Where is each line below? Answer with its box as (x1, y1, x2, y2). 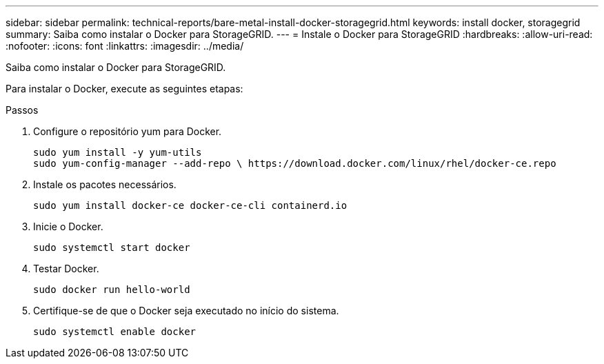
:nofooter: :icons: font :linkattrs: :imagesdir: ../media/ (6, 40, 244, 52)
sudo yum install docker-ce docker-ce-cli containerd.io (33, 200, 348, 211)
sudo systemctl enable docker (33, 326, 197, 337)
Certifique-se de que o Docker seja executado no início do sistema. (33, 305, 339, 316)
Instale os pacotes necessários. (33, 179, 177, 190)
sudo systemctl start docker (33, 242, 190, 253)
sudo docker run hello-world (33, 284, 190, 295)
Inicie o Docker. (33, 221, 103, 232)
